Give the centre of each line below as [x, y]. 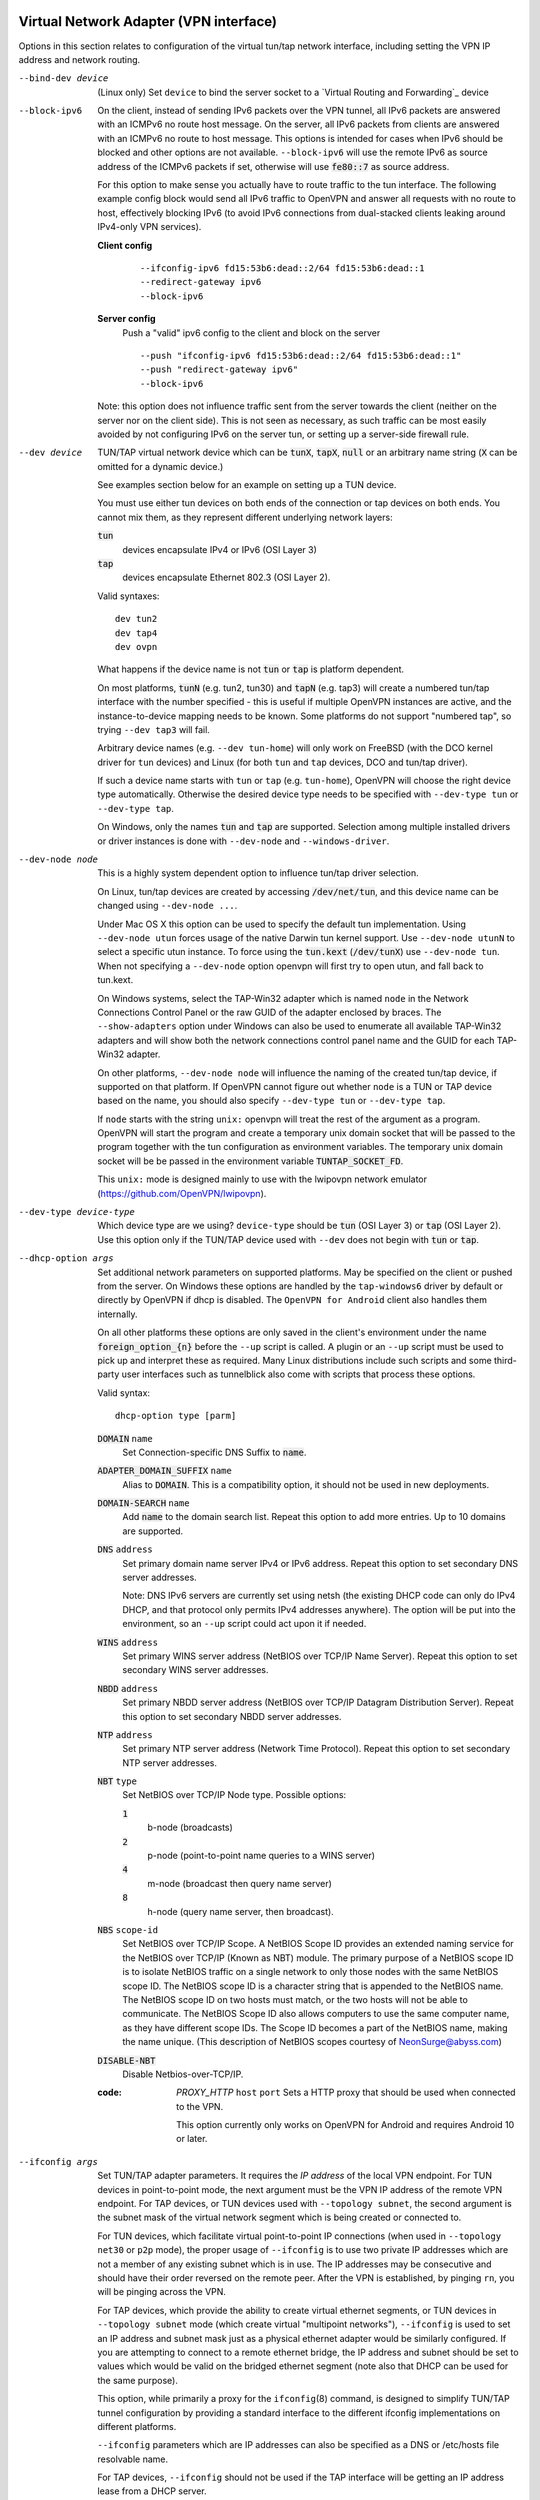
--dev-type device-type [76, 1212]
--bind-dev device [63, 78]
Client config [125, 245]
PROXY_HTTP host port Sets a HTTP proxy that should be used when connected [346, 2092]
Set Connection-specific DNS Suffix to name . [214, 1452]
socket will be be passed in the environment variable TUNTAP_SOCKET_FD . [250, 1161]
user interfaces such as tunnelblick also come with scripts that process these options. [298, 1374]
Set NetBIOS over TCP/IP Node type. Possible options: [234, 1795]
